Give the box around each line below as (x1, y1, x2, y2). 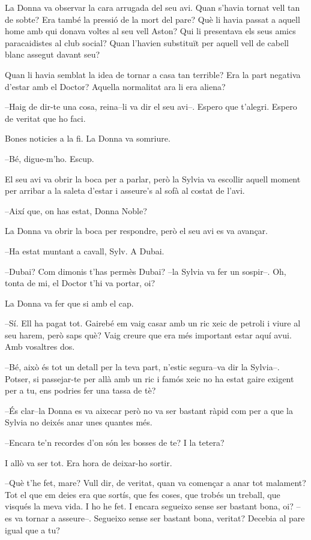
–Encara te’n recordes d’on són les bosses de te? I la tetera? (5, 436, 225, 449)
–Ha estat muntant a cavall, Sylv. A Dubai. (5, 244, 165, 257)
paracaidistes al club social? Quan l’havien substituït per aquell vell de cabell (5, 36, 289, 49)
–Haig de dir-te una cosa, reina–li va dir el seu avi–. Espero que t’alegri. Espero (5, 100, 297, 113)
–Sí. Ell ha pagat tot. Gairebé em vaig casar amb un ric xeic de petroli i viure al (5, 317, 301, 329)
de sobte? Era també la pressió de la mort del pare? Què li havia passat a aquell (5, 13, 300, 25)
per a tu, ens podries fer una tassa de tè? (5, 384, 156, 397)
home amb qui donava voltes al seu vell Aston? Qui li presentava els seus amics (5, 25, 296, 37)
